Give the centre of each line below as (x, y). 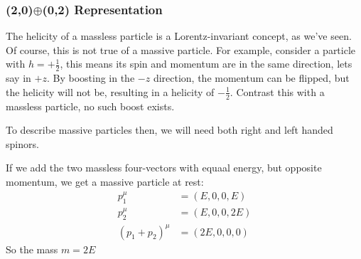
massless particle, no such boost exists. (90, 106)
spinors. (22, 143)
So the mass (32, 249)
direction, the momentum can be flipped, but (251, 78)
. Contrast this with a (277, 91)
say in (18, 78)
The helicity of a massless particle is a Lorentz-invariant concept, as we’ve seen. (179, 36)
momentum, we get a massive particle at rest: (105, 182)
